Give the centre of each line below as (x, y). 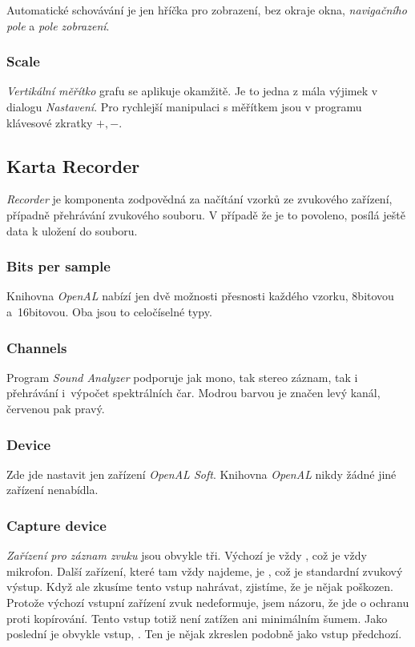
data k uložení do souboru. (72, 230)
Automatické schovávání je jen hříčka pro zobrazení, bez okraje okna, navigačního (207, 10)
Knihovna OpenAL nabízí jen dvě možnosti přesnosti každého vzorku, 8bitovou (200, 296)
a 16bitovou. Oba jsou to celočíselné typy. (109, 311)
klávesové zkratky (50, 122)
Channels (37, 347)
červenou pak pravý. (56, 408)
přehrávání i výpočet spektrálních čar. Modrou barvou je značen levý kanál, (193, 393)
